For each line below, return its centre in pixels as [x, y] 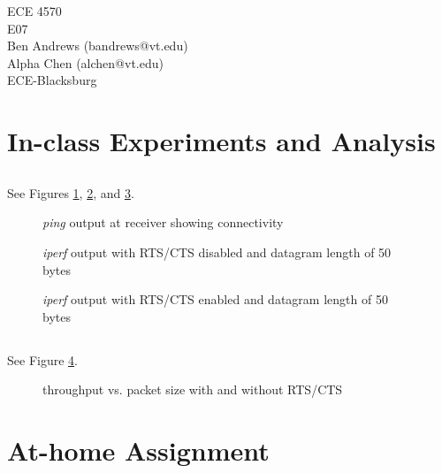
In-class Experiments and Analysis [221, 141]
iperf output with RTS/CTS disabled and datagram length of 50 [217, 252]
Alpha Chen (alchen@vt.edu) [85, 62]
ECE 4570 [34, 11]
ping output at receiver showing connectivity [163, 222]
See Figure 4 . [42, 359]
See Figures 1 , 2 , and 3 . [71, 192]
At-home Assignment [138, 450]
